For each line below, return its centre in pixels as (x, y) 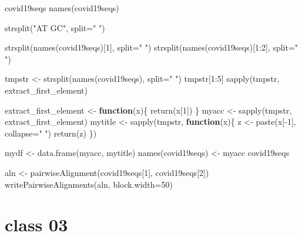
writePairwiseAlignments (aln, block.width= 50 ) (89, 184)
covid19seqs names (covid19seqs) (62, 8)
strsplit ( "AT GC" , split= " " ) (55, 27)
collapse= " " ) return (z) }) (51, 133)
